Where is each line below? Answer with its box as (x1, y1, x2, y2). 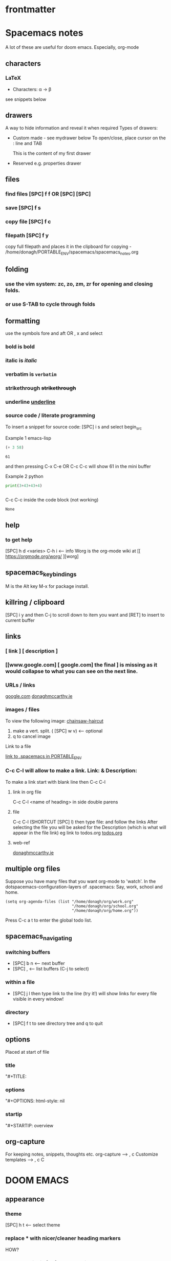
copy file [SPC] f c (5, 218, 51, 225)
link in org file (12, 788, 42, 795)
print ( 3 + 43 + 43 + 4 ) (5, 483, 42, 488)
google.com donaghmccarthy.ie (5, 693, 73, 699)
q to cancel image (12, 733, 51, 739)
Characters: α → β (12, 86, 52, 92)
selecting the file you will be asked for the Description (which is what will (12, 824, 166, 830)
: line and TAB (12, 140, 42, 146)
